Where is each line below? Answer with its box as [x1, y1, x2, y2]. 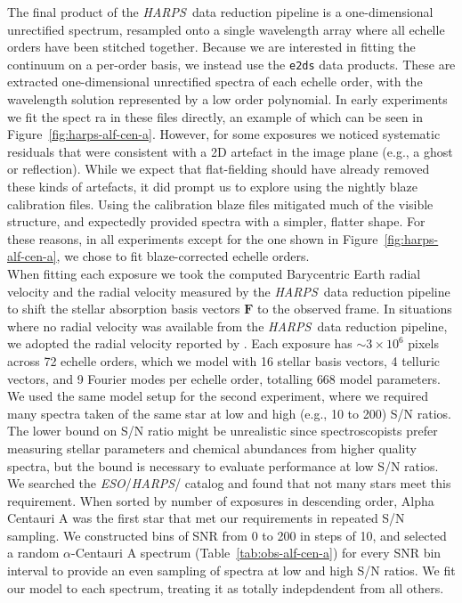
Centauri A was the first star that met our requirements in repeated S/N [7, 509, 405, 527]
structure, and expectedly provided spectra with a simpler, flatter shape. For [7, 212, 426, 231]
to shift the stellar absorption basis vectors [7, 299, 240, 318]
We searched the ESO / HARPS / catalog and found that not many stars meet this [7, 474, 451, 493]
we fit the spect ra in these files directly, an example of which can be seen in [7, 107, 423, 126]
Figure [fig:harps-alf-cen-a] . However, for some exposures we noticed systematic [7, 125, 441, 143]
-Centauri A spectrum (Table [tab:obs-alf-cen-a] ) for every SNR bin [71, 543, 442, 562]
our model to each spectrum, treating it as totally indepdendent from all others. [7, 578, 444, 597]
